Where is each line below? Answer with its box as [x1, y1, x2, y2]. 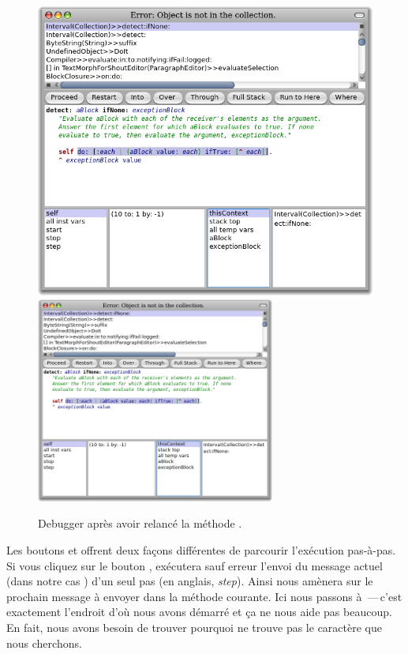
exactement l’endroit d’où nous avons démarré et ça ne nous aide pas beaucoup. [6, 603, 392, 620]
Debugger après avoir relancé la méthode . [38, 515, 242, 532]
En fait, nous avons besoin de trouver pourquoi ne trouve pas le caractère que [6, 619, 382, 636]
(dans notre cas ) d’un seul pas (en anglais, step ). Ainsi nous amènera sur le [6, 573, 373, 589]
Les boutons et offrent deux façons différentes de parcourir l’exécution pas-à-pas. [6, 542, 396, 558]
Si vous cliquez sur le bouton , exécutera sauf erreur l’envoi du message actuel [6, 557, 383, 573]
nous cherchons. [6, 634, 82, 651]
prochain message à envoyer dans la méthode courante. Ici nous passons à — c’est [6, 588, 402, 604]
